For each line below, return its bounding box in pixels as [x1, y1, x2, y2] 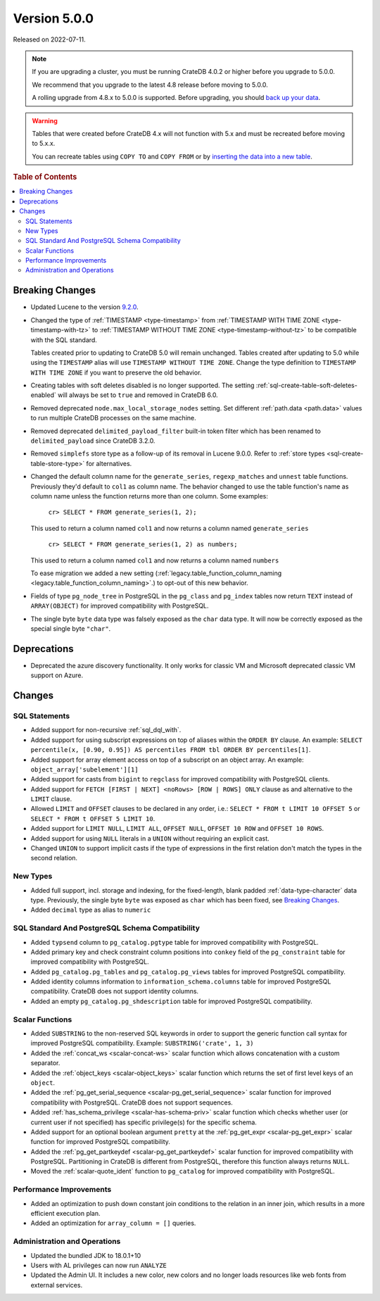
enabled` [30, 391, 56, 399]
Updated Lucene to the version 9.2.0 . [30, 303, 139, 311]
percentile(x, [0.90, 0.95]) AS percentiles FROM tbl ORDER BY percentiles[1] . [30, 746, 311, 754]
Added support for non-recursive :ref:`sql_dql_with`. [30, 726, 182, 734]
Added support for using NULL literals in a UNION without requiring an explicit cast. [30, 834, 270, 843]
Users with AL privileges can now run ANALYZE [30, 1261, 167, 1269]
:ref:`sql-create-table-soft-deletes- [255, 381, 358, 390]
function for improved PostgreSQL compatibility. [30, 1138, 170, 1146]
